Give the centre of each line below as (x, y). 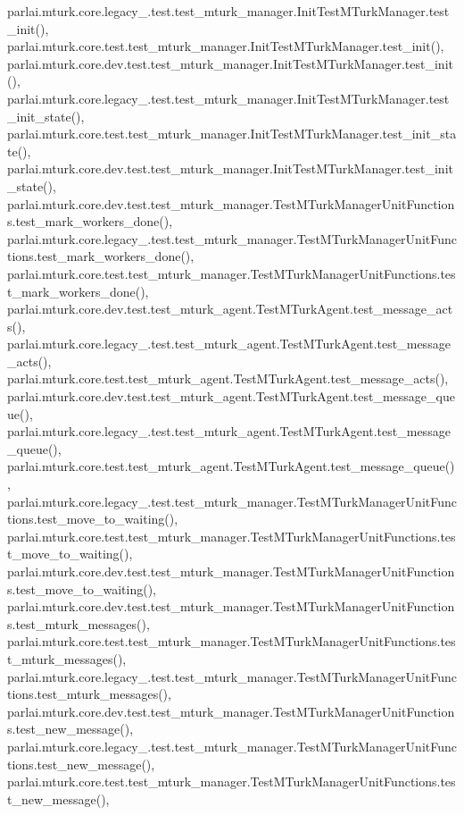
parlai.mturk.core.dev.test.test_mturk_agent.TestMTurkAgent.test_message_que (231, 396)
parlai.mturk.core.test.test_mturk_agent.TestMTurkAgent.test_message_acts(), (228, 378)
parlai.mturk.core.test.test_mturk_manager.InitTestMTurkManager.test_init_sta (232, 134)
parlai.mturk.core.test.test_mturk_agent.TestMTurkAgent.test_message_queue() (231, 466)
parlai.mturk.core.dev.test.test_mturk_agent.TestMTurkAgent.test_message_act (230, 309)
